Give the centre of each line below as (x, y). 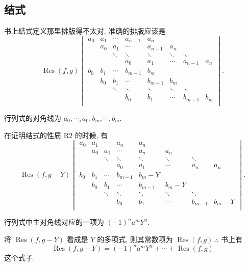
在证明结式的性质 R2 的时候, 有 (56, 135)
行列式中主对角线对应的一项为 (54, 222)
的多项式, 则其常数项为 (135, 239)
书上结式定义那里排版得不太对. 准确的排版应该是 (85, 31)
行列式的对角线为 (33, 117)
